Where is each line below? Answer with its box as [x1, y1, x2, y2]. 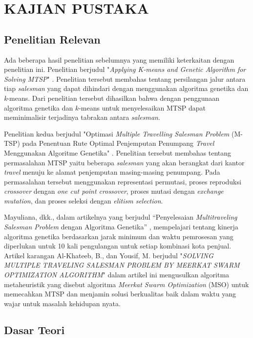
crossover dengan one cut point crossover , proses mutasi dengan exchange [4, 186, 224, 196]
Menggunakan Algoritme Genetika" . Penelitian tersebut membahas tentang [4, 147, 232, 158]
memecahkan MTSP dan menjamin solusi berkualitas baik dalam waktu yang [4, 289, 236, 299]
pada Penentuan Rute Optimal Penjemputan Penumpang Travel [22, 138, 214, 148]
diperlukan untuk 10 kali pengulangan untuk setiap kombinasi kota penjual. [4, 241, 232, 251]
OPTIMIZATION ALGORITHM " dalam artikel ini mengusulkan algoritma [4, 270, 230, 280]
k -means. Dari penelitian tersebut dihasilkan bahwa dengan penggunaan [4, 92, 220, 103]
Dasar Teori [4, 322, 65, 337]
